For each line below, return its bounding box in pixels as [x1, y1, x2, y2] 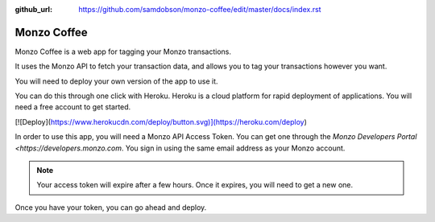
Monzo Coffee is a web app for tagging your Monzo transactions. [14, 47, 231, 56]
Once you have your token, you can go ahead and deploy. [14, 202, 207, 212]
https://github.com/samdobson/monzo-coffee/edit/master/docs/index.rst [78, 5, 321, 14]
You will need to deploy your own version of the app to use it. [14, 76, 218, 86]
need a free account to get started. [14, 102, 131, 112]
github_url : [14, 5, 52, 14]
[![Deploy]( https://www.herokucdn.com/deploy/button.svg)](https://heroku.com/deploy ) [14, 117, 308, 126]
